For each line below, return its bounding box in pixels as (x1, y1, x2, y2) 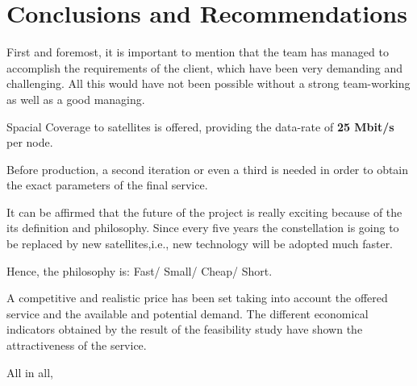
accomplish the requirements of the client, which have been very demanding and (6, 59, 403, 76)
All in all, (6, 363, 53, 380)
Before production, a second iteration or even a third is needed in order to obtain (6, 160, 409, 177)
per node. (6, 134, 53, 151)
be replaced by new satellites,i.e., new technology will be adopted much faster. (6, 235, 394, 252)
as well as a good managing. (6, 90, 145, 107)
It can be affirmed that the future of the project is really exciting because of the (6, 203, 402, 220)
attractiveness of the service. (6, 337, 147, 354)
